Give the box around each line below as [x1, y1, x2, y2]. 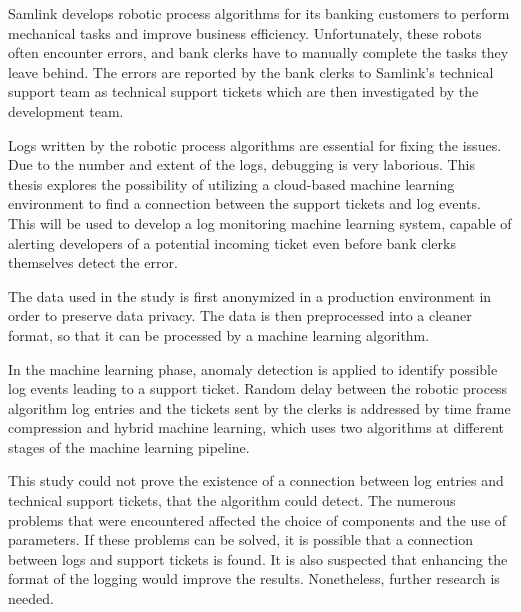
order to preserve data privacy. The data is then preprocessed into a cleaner [8, 305, 472, 326]
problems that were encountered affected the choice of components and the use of [8, 509, 507, 530]
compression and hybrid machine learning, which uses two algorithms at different [8, 417, 505, 438]
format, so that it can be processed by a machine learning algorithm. [8, 324, 430, 345]
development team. [8, 100, 124, 121]
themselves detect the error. [8, 252, 178, 273]
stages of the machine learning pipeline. [8, 436, 250, 457]
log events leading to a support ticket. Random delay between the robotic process [8, 378, 508, 399]
